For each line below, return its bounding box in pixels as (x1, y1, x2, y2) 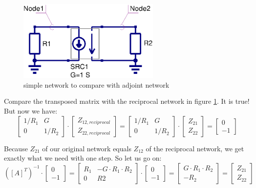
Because (4, 143, 28, 153)
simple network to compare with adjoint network (23, 79, 170, 90)
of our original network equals (42, 143, 131, 153)
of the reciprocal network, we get (146, 143, 244, 153)
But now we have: (4, 106, 58, 116)
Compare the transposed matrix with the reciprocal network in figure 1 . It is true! (4, 96, 250, 106)
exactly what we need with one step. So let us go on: (4, 153, 162, 163)
